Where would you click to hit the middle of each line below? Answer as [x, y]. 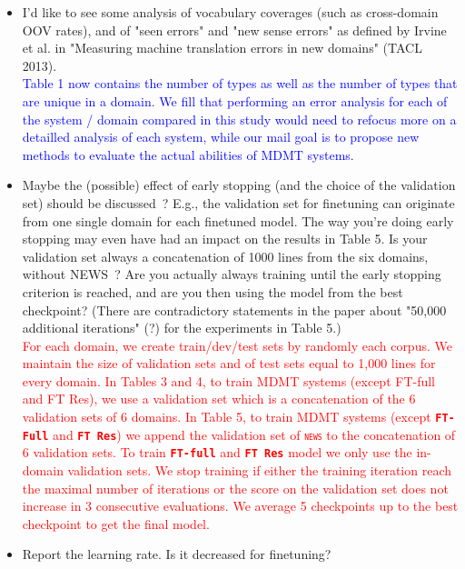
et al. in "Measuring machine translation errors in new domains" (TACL [222, 48]
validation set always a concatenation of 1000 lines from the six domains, [225, 256]
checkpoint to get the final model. [116, 523]
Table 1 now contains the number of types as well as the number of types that [240, 83]
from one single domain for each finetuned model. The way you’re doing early [238, 220]
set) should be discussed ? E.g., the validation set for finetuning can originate [238, 202]
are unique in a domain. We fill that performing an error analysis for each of [235, 100]
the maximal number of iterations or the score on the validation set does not [235, 488]
